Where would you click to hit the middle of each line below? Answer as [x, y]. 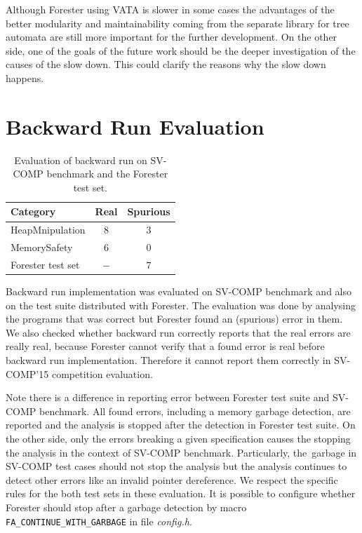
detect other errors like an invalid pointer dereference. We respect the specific [172, 479]
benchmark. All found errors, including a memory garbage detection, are [195, 411]
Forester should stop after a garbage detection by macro [126, 507]
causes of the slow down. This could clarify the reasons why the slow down [166, 64]
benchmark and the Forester [107, 174]
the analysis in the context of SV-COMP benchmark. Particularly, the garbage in [181, 452]
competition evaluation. [102, 373]
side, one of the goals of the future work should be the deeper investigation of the [181, 50]
